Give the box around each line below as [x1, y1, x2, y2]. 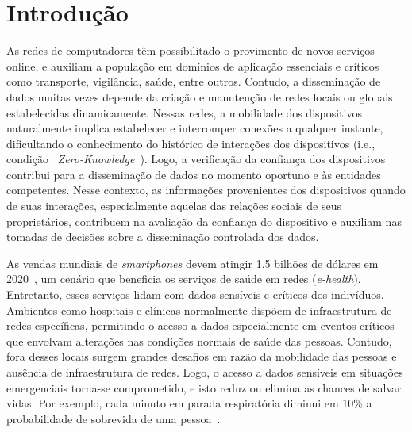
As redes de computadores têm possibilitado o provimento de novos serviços [6, 42, 375, 59]
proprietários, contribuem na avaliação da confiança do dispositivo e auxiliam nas [6, 212, 402, 229]
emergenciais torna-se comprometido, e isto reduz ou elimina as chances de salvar [6, 379, 402, 396]
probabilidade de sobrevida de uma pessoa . [6, 410, 221, 426]
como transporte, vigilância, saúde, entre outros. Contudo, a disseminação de [6, 73, 381, 90]
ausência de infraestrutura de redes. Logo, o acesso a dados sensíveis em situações [6, 364, 403, 380]
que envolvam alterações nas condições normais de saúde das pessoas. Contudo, [6, 332, 392, 349]
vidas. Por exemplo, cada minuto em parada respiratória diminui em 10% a [6, 395, 372, 411]
